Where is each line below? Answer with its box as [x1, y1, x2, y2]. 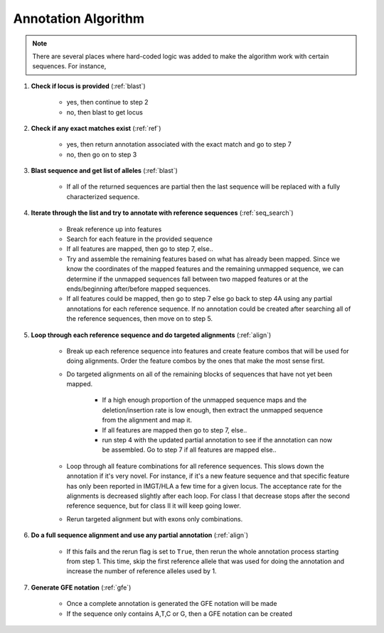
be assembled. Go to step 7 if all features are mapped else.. [102, 445, 277, 454]
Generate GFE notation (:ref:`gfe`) [31, 583, 132, 592]
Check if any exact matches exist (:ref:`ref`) [31, 124, 161, 132]
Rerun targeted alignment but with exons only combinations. [66, 514, 243, 523]
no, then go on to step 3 [66, 150, 137, 159]
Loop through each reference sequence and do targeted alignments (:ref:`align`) [31, 331, 272, 339]
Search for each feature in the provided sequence [66, 235, 213, 243]
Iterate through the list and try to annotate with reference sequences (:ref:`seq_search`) [31, 208, 294, 217]
